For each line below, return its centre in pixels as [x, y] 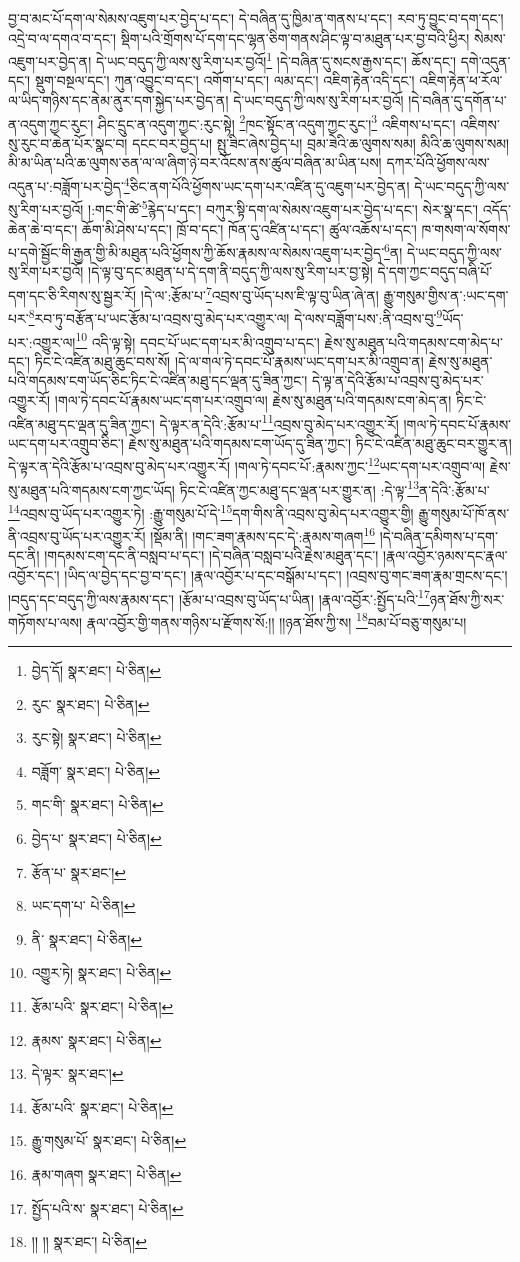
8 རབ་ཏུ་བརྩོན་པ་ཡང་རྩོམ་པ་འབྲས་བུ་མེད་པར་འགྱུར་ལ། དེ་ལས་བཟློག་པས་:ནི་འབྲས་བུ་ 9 [235, 316]
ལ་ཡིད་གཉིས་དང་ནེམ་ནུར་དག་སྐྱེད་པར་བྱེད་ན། [118, 100]
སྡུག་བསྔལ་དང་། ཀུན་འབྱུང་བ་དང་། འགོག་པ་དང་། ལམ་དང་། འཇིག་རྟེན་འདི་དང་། [224, 80]
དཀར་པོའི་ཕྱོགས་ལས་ [438, 162]
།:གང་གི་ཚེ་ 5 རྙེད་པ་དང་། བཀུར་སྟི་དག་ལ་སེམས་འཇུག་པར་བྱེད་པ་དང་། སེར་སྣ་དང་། [283, 207]
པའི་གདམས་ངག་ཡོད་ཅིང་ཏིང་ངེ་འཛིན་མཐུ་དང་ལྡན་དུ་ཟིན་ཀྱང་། [158, 380]
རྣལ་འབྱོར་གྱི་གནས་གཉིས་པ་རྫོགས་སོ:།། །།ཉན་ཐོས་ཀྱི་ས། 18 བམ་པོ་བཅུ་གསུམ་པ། [276, 620]
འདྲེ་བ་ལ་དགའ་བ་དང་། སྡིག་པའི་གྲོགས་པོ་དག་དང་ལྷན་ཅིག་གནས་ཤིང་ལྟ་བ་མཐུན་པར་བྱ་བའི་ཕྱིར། [239, 37]
